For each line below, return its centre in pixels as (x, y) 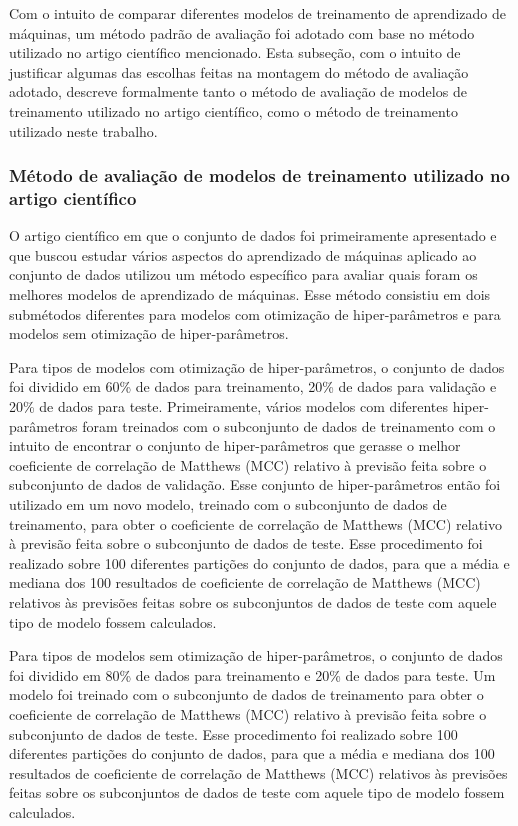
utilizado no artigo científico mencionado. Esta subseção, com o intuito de (235, 52)
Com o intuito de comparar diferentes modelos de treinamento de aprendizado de (257, 13)
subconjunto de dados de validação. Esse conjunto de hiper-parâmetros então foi (255, 484)
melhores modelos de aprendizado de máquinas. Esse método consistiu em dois (250, 294)
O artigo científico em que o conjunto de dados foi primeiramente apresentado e (253, 235)
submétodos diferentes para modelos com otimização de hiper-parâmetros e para (255, 313)
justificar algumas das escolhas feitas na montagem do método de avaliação (239, 71)
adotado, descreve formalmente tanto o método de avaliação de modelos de (238, 91)
